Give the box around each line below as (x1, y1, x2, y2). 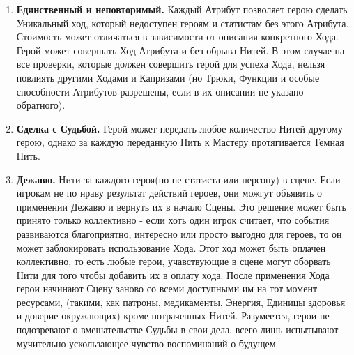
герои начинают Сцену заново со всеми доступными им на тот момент (16, 281, 317, 296)
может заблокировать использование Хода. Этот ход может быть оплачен (16, 240, 326, 255)
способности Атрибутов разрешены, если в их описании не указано (16, 84, 304, 98)
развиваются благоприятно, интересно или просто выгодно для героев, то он (16, 226, 342, 241)
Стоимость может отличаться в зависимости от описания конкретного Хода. (16, 29, 339, 44)
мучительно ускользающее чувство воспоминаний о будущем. (16, 335, 279, 350)
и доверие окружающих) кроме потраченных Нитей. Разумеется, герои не (16, 308, 330, 323)
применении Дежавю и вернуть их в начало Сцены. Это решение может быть (16, 199, 346, 213)
